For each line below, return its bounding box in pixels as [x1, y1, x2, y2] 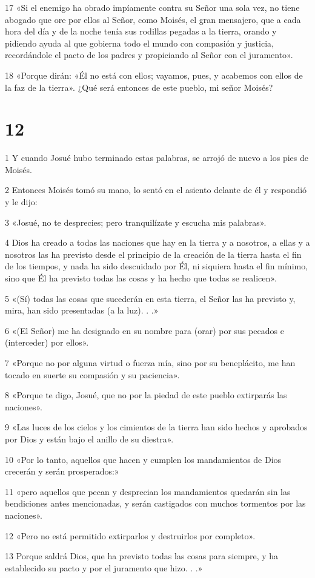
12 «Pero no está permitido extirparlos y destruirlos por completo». [5, 529, 256, 542]
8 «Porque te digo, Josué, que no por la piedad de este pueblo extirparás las [5, 389, 287, 401]
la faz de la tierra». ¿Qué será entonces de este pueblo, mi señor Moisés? [5, 80, 273, 93]
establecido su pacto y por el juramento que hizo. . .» [5, 561, 203, 574]
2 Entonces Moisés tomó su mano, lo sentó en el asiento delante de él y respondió [5, 183, 307, 196]
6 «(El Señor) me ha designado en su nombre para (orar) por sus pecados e [5, 324, 284, 337]
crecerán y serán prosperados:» [5, 465, 119, 478]
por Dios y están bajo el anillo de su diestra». [5, 432, 174, 445]
